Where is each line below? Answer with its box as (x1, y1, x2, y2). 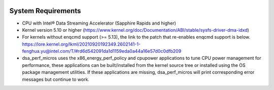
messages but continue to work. (22, 76, 90, 82)
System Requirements (9, 7, 81, 15)
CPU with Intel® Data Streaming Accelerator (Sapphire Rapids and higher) (22, 20, 176, 26)
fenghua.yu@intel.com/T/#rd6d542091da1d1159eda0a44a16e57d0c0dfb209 (22, 48, 182, 54)
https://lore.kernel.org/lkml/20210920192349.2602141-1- (22, 41, 141, 47)
